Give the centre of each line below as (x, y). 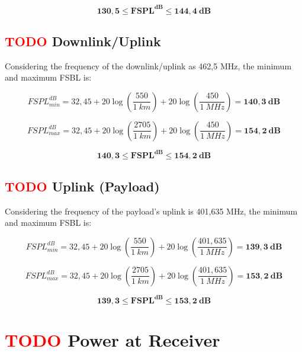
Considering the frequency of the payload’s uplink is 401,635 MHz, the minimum (151, 211)
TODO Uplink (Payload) (82, 186)
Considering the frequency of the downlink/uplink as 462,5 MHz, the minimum (148, 65)
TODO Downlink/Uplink (83, 41)
